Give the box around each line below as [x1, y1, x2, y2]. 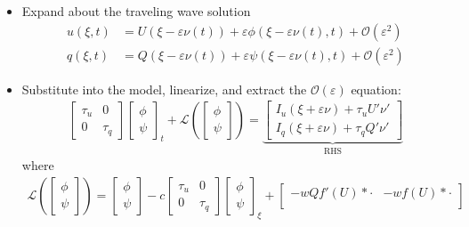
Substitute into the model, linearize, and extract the [21, 79, 307, 98]
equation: [351, 79, 401, 98]
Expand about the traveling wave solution [21, 2, 251, 20]
